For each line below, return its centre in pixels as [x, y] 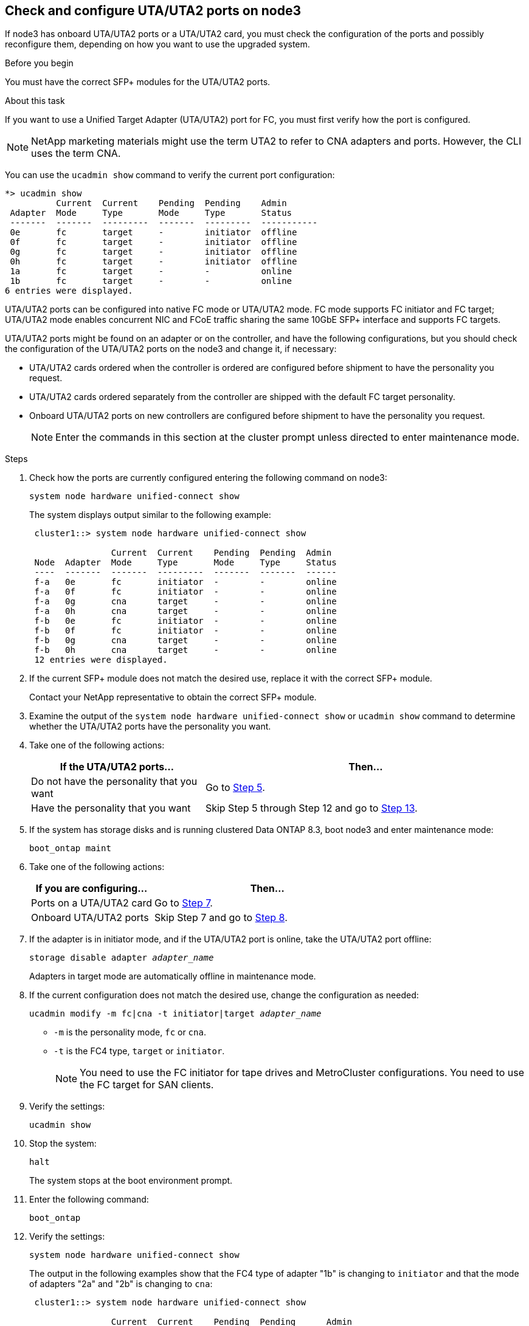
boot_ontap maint [70, 848]
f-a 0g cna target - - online [185, 602]
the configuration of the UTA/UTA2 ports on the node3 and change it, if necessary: [171, 349]
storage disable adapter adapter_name [122, 958]
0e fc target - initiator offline [154, 233]
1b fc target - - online [151, 281]
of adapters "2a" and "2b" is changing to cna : [121, 1284]
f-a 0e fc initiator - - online [185, 582]
